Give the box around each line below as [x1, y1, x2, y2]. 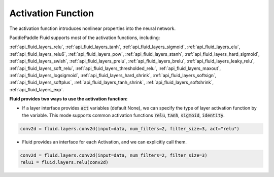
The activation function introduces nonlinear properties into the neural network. [9, 25, 176, 31]
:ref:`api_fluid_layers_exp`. [9, 86, 64, 92]
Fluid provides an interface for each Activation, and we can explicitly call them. [22, 138, 187, 145]
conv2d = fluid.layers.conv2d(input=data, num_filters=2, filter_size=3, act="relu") [20, 126, 239, 131]
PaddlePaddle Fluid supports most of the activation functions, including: [9, 34, 160, 41]
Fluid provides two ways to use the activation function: [9, 96, 128, 102]
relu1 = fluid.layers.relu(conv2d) [20, 160, 109, 165]
